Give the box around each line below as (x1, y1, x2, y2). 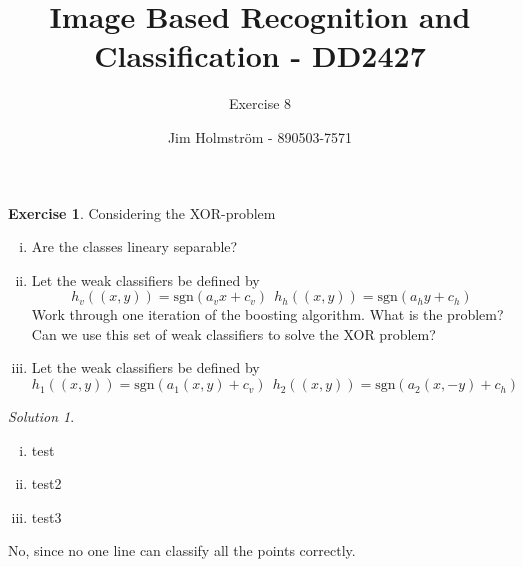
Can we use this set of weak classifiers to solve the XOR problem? (31, 323, 436, 344)
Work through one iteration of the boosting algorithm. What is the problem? (31, 304, 504, 325)
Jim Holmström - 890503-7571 (167, 126, 353, 147)
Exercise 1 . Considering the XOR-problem (8, 202, 276, 223)
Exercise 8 (228, 93, 292, 114)
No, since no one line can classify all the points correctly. (8, 540, 356, 561)
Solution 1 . (8, 406, 75, 427)
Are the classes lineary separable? (31, 236, 238, 257)
